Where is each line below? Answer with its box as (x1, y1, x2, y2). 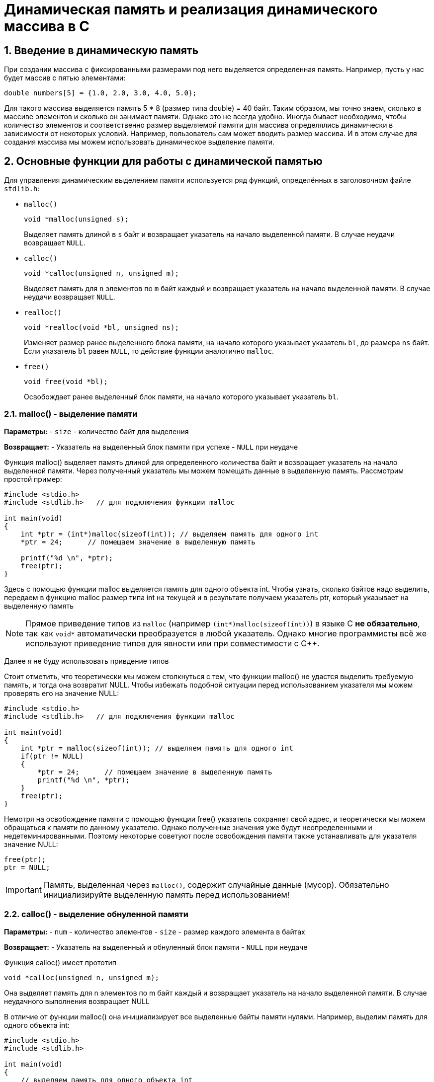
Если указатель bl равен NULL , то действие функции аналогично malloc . (24, 347, 274, 356)
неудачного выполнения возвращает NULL (4, 997, 150, 1005)
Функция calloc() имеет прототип (4, 958, 116, 967)
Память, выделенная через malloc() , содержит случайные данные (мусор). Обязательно (43, 879, 389, 890)
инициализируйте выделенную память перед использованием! (43, 889, 290, 900)
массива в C (4, 18, 89, 35)
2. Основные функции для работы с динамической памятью (4, 155, 323, 167)
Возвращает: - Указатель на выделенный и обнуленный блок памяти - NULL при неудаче (4, 942, 308, 951)
